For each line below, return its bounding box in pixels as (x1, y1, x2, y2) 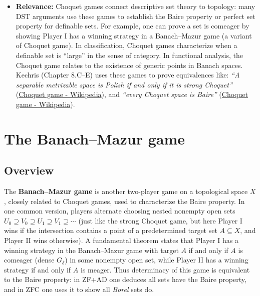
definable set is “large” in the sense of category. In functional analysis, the (16, 49, 243, 60)
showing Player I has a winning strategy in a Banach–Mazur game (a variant (16, 30, 252, 40)
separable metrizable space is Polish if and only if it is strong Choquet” (16, 79, 232, 89)
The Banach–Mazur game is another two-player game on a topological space (4, 186, 248, 196)
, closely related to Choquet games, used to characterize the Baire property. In (4, 195, 245, 206)
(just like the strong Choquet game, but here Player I (78, 215, 242, 225)
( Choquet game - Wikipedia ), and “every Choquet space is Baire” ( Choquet (16, 89, 248, 99)
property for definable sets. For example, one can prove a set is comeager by (16, 20, 249, 31)
